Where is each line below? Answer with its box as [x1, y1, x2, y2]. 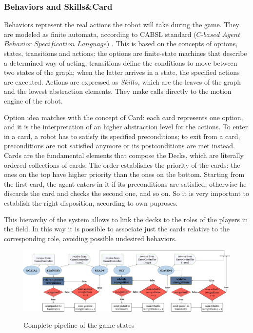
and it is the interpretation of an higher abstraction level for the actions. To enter [4, 122, 248, 132]
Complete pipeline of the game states [23, 320, 135, 330]
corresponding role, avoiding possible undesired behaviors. [4, 233, 177, 243]
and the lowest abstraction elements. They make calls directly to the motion [4, 86, 232, 96]
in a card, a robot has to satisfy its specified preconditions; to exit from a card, [4, 131, 240, 141]
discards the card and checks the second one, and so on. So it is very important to [4, 188, 250, 198]
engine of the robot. [4, 95, 63, 105]
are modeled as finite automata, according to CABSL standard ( [4, 29, 196, 39]
